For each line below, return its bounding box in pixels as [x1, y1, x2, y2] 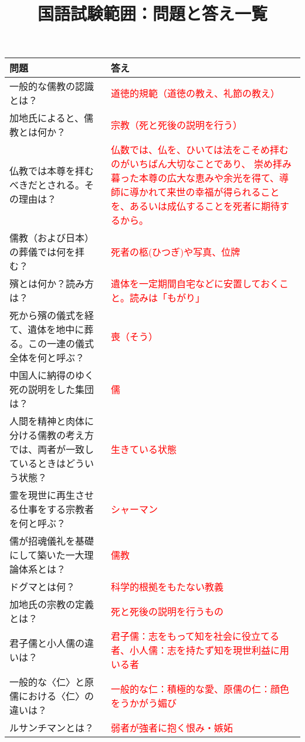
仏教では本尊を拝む [9, 164, 94, 178]
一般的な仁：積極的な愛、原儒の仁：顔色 [110, 682, 289, 696]
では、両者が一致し [9, 442, 94, 456]
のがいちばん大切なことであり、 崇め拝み [110, 157, 292, 171]
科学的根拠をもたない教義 [110, 580, 223, 594]
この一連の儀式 [28, 337, 94, 351]
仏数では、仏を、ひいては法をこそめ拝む [110, 143, 289, 157]
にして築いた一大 [9, 548, 84, 562]
